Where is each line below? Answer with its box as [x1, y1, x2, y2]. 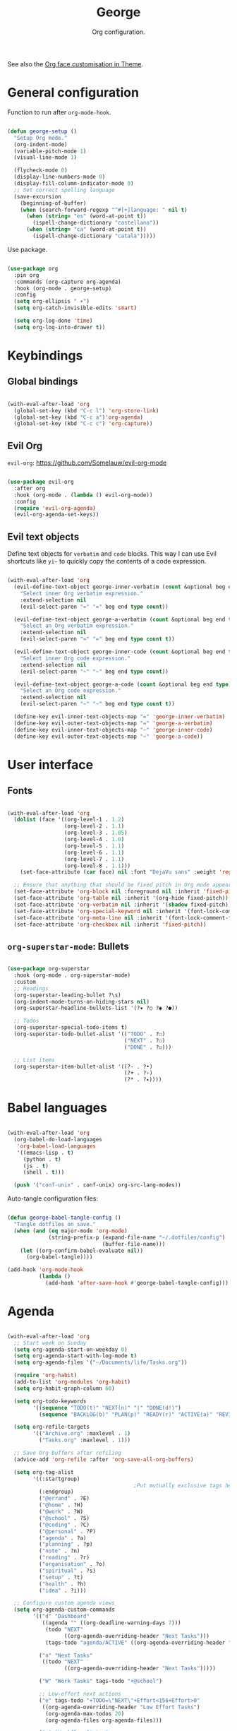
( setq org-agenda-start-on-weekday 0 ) [13, 1346, 128, 1353]
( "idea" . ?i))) [38, 1587, 87, 1594]
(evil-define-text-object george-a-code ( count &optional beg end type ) [13, 681, 232, 688]
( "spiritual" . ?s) [38, 1567, 97, 1574]
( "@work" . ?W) [38, 1509, 83, 1516]
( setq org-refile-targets [13, 1424, 90, 1431]
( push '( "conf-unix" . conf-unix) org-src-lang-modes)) [13, 1182, 181, 1189]
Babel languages [7, 1100, 108, 1116]
